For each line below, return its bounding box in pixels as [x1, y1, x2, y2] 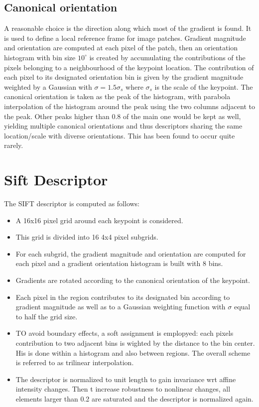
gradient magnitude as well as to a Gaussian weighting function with [15, 301, 226, 312]
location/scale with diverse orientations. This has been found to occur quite [4, 130, 235, 140]
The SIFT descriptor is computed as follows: [4, 198, 140, 209]
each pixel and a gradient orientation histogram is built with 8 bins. [15, 258, 223, 269]
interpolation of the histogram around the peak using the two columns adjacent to [4, 101, 255, 111]
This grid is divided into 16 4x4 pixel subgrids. [15, 232, 158, 242]
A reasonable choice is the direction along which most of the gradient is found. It [4, 23, 252, 33]
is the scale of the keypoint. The [154, 81, 253, 92]
